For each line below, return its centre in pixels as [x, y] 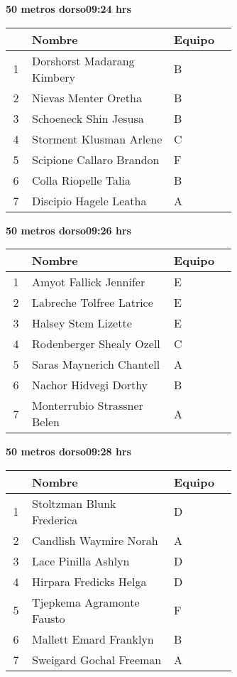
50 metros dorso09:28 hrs [68, 451]
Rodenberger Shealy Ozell [96, 344]
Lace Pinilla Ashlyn [81, 560]
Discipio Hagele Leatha [89, 200]
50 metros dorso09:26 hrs [68, 230]
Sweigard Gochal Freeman [97, 659]
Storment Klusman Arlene [97, 139]
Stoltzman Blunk [74, 503]
